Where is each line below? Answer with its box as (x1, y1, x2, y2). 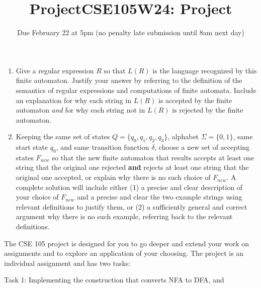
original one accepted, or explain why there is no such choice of (16, 172, 211, 182)
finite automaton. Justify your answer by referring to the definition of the (16, 75, 242, 85)
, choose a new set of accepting (154, 142, 250, 152)
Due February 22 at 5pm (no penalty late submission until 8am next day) (17, 27, 244, 38)
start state (16, 142, 48, 152)
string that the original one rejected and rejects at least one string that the (16, 162, 249, 172)
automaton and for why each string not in (16, 105, 145, 115)
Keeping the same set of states (16, 131, 110, 142)
